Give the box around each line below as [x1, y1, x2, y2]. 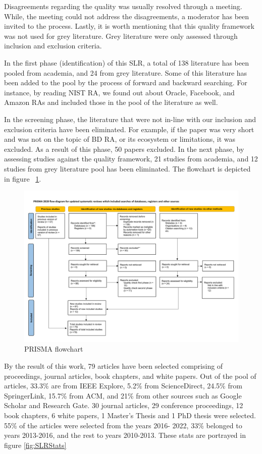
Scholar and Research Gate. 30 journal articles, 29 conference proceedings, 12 [4, 400, 243, 411]
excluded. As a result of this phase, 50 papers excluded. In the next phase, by [4, 143, 244, 154]
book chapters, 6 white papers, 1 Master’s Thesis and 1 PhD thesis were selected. [4, 410, 256, 421]
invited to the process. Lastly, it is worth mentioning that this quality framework [4, 21, 254, 31]
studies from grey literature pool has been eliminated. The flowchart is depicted [4, 163, 251, 174]
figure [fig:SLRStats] [4, 439, 67, 450]
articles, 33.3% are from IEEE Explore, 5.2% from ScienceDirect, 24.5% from [4, 380, 242, 391]
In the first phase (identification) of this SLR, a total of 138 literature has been [4, 57, 249, 68]
